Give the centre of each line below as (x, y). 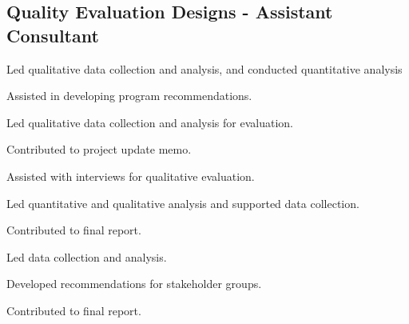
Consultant (53, 35)
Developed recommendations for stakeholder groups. (134, 284)
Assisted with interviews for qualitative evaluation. (131, 176)
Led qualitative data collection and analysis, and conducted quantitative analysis (204, 68)
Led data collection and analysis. (87, 256)
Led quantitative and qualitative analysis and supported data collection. (183, 203)
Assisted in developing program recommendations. (129, 96)
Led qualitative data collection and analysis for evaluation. (150, 122)
